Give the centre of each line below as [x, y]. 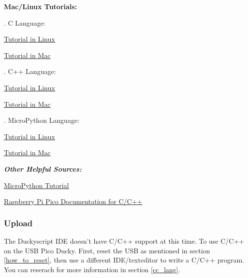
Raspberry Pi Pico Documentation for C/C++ [73, 201]
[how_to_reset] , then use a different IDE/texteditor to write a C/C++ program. [124, 260]
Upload [18, 223]
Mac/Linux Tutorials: [41, 6]
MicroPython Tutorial [36, 185]
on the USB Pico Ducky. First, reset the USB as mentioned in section [107, 250]
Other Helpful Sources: [43, 168]
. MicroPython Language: [42, 120]
